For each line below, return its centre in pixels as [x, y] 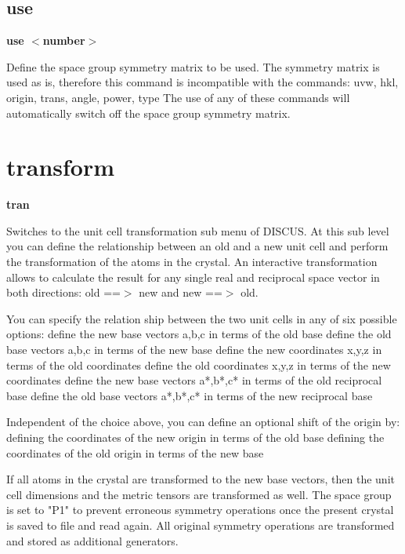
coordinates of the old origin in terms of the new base [135, 452]
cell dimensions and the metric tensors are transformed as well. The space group [199, 494]
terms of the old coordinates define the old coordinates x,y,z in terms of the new [199, 364]
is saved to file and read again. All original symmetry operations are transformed [201, 525]
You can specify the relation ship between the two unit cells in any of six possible [202, 318]
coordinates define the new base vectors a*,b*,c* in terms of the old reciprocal [194, 380]
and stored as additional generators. [92, 540]
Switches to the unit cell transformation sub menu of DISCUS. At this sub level [198, 230]
